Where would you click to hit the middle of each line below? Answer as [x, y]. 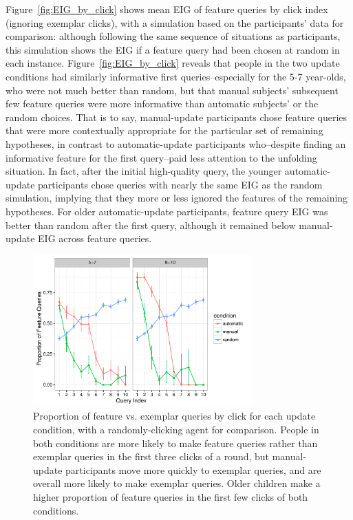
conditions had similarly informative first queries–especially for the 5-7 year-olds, [176, 76]
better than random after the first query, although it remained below [151, 225]
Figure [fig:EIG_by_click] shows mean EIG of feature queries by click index [167, 9]
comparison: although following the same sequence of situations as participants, [173, 36]
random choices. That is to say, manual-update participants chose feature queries [176, 117]
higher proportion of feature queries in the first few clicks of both [171, 496]
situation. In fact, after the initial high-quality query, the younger [144, 171]
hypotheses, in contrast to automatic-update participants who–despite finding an [176, 143]
